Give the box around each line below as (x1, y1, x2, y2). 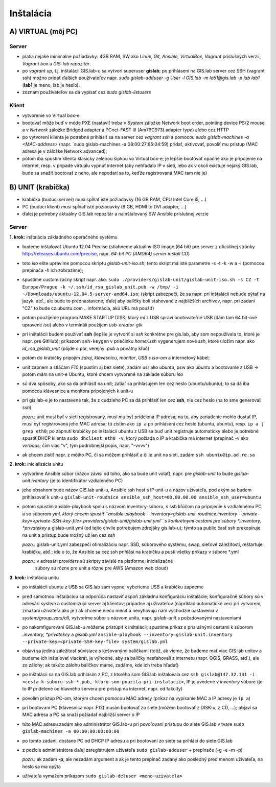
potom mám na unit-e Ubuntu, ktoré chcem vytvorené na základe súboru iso (22, 371, 183, 377)
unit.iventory (22, 478, 49, 484)
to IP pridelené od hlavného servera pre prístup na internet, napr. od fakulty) (22, 686, 183, 692)
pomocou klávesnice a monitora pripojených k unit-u (22, 388, 133, 394)
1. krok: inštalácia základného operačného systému (9, 234, 118, 240)
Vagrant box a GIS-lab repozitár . (22, 60, 91, 66)
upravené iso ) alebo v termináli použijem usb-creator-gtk (22, 322, 143, 328)
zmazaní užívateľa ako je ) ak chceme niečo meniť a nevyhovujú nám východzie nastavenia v (22, 608, 218, 614)
